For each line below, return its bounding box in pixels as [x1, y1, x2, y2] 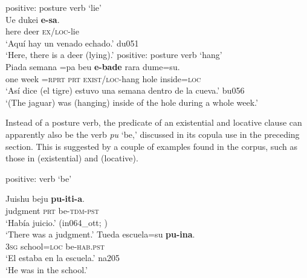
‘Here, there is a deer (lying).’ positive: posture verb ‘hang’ [5, 48, 222, 61]
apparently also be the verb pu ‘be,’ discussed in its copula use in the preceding [5, 128, 300, 140]
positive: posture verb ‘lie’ [5, 1, 102, 13]
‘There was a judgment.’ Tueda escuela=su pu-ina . [5, 228, 195, 241]
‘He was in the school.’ [5, 263, 88, 276]
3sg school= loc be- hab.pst [5, 239, 105, 252]
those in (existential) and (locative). [5, 152, 138, 164]
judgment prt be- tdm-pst [5, 204, 99, 216]
